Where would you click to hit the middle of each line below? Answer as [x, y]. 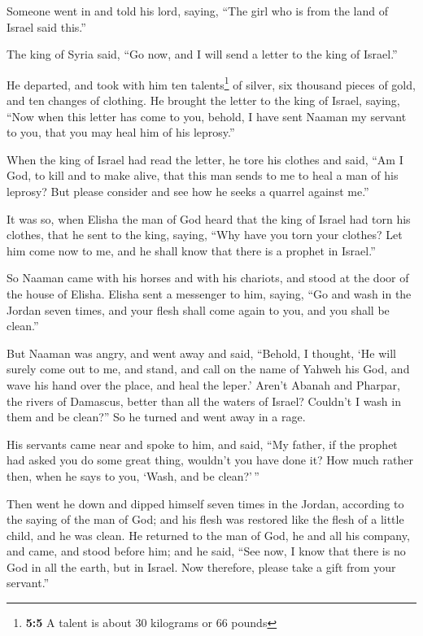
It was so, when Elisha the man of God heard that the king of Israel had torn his [209, 218]
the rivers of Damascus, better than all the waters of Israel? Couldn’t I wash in [204, 401]
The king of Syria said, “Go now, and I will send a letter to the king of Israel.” [202, 54]
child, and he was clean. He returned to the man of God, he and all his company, [208, 535]
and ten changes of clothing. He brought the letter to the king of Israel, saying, [203, 100]
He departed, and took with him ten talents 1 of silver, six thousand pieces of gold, [211, 83]
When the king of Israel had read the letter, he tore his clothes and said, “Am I [205, 159]
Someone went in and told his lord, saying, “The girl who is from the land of [197, 11]
